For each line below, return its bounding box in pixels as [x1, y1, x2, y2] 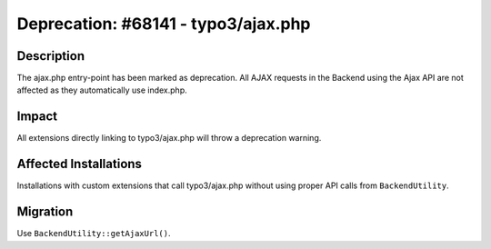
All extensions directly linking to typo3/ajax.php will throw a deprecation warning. [16, 133, 322, 144]
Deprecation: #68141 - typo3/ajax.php [16, 14, 311, 34]
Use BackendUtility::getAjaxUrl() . [16, 228, 171, 239]
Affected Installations [16, 156, 143, 172]
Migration [16, 204, 74, 220]
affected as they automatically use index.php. [16, 85, 187, 95]
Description [16, 48, 85, 64]
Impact [16, 109, 58, 124]
